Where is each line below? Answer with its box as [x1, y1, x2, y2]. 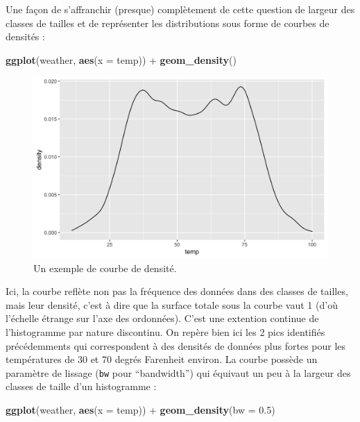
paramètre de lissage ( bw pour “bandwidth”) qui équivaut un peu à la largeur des [6, 365, 351, 380]
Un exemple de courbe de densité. [33, 260, 177, 275]
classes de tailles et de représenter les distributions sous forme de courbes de [6, 15, 329, 30]
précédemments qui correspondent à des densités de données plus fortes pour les [6, 338, 346, 353]
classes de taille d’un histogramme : [6, 379, 157, 394]
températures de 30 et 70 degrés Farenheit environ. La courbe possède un [6, 352, 318, 366]
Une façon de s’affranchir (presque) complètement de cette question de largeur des [6, 2, 355, 16]
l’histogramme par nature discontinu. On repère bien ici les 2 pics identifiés [6, 325, 325, 339]
